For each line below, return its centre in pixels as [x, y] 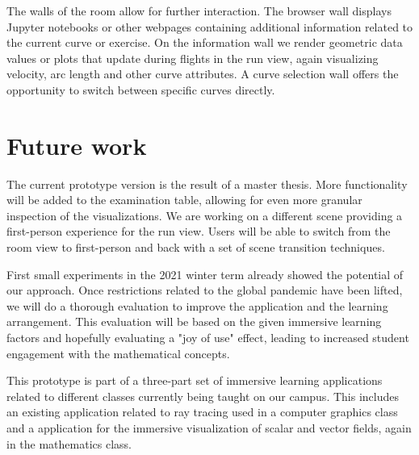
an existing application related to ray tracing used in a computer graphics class [202, 412]
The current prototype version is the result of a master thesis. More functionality [207, 184]
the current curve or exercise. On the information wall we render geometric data [205, 42]
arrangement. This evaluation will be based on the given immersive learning [194, 321]
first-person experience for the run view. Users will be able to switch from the [199, 231]
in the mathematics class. [69, 443]
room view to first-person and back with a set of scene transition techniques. [196, 247]
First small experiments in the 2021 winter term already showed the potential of [205, 274]
